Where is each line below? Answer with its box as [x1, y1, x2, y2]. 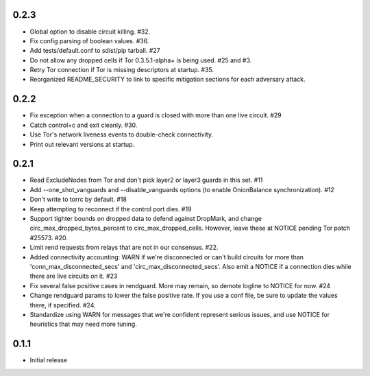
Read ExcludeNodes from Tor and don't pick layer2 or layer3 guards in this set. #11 [29, 176, 263, 185]
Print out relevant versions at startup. [29, 140, 135, 148]
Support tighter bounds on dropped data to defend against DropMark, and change [29, 215, 262, 223]
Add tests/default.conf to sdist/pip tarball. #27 [29, 47, 160, 55]
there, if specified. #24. [29, 301, 96, 309]
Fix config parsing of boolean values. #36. [29, 36, 149, 45]
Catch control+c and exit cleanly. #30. [29, 121, 138, 129]
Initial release [29, 356, 68, 364]
